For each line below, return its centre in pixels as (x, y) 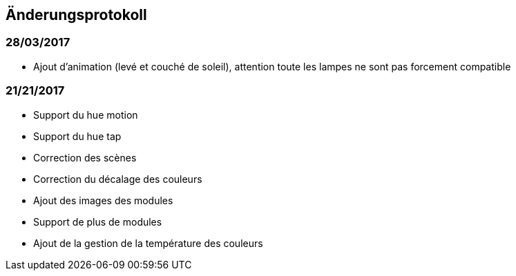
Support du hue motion (86, 115)
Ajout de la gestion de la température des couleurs (148, 243)
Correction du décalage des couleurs (118, 179)
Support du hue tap (77, 136)
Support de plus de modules (98, 221)
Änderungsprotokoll (76, 15)
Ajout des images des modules (103, 200)
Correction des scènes (85, 157)
